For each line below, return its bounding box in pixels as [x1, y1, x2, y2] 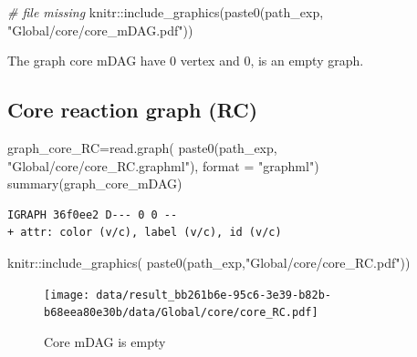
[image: [44, 288, 90, 301]
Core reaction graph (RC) [7, 96, 258, 124]
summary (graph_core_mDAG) [7, 174, 182, 193]
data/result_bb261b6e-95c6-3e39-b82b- [96, 288, 331, 301]
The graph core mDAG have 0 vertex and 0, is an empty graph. [7, 51, 364, 70]
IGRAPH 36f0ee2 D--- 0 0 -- [7, 208, 178, 221]
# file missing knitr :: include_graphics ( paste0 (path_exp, [7, 3, 324, 21]
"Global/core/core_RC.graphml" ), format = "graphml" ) [7, 156, 319, 175]
